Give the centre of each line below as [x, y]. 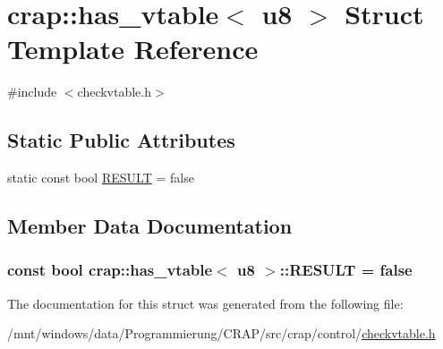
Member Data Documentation [150, 226]
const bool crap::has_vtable [110, 270]
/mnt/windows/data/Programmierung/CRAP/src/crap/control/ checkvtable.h [221, 333]
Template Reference [133, 49]
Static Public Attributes [121, 140]
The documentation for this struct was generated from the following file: [205, 303]
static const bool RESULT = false [101, 178]
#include [32, 92]
